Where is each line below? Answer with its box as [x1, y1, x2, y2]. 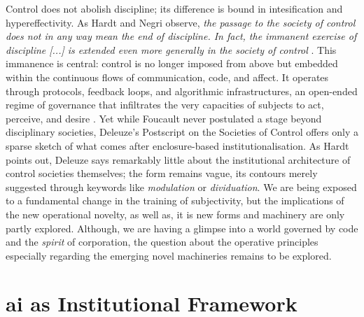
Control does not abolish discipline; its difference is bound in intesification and [6, 1, 343, 15]
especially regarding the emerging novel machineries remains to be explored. [6, 248, 332, 262]
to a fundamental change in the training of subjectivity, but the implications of [6, 193, 344, 208]
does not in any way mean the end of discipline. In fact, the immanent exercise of [6, 29, 357, 43]
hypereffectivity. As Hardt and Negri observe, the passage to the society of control [6, 15, 356, 29]
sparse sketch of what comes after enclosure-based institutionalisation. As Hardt [6, 138, 349, 153]
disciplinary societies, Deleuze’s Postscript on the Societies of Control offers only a [6, 125, 358, 139]
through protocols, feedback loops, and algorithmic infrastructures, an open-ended [6, 83, 358, 98]
